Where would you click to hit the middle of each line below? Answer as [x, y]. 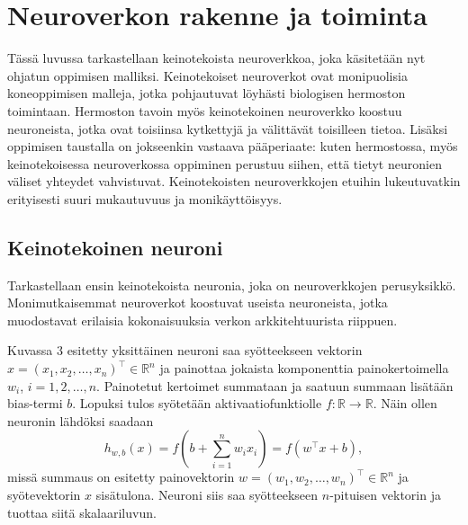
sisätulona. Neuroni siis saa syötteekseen [207, 495]
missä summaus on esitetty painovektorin [121, 477]
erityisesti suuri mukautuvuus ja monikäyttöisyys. [145, 198]
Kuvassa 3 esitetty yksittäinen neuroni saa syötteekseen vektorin [185, 350]
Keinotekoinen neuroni [115, 247]
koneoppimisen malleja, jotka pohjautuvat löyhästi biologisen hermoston [207, 93]
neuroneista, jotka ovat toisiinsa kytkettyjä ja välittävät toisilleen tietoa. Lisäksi [228, 128]
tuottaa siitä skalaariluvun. [82, 512]
